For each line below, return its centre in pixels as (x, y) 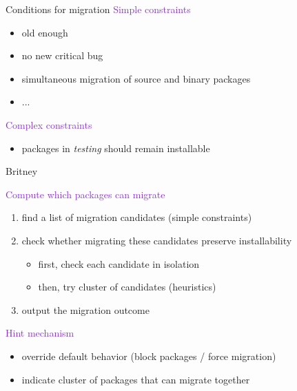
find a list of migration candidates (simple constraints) (137, 217)
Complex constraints (49, 124)
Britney (22, 171)
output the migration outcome (85, 309)
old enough (45, 32)
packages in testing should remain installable (116, 148)
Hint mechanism (40, 333)
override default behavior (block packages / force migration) (149, 356)
